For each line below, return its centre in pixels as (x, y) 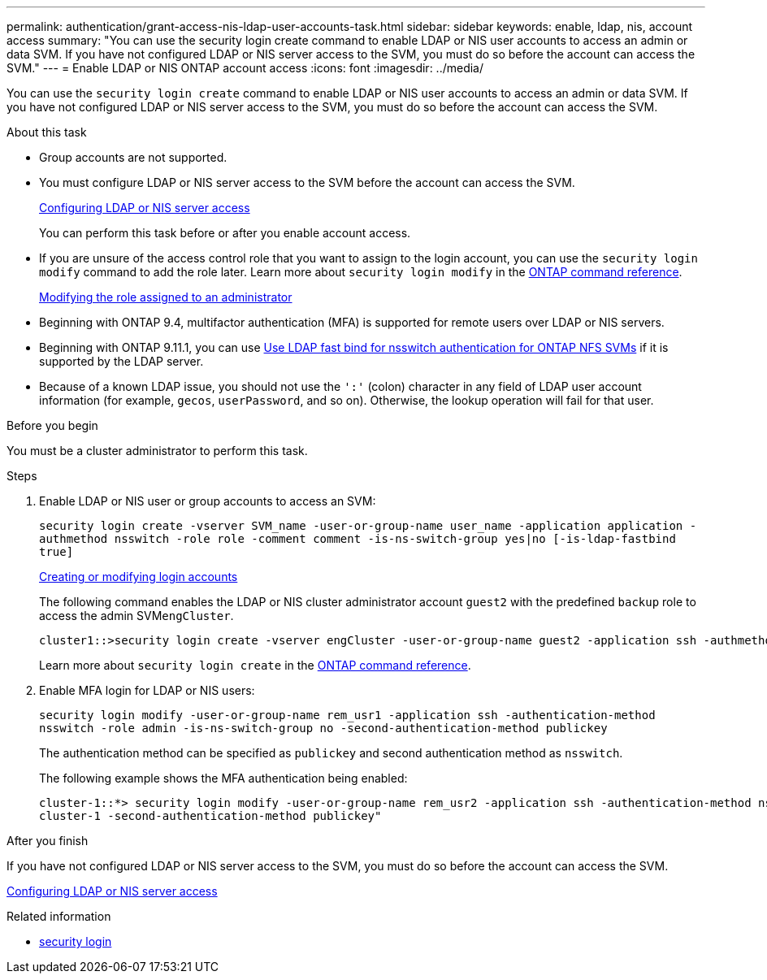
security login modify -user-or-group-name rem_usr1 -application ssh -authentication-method (347, 715)
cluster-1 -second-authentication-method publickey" (210, 816)
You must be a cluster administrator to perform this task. (157, 451)
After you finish (48, 841)
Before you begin (52, 425)
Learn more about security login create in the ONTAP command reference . (255, 665)
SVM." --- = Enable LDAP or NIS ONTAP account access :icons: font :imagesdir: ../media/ (245, 68)
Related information (59, 916)
